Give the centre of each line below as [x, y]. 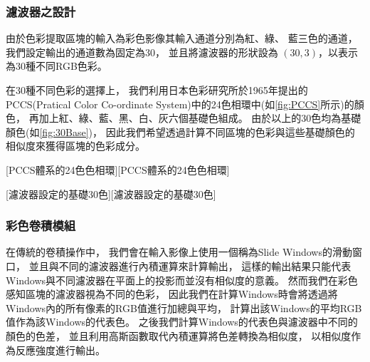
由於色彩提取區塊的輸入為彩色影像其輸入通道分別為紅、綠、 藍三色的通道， [182, 38]
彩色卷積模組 [41, 226]
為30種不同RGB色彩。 [57, 66]
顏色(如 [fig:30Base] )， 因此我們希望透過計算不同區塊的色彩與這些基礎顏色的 [180, 131]
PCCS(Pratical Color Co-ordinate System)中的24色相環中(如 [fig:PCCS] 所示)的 [180, 104]
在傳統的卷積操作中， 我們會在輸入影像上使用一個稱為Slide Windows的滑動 [179, 252]
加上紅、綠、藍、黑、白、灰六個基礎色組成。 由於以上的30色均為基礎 [200, 118]
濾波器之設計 [41, 11]
